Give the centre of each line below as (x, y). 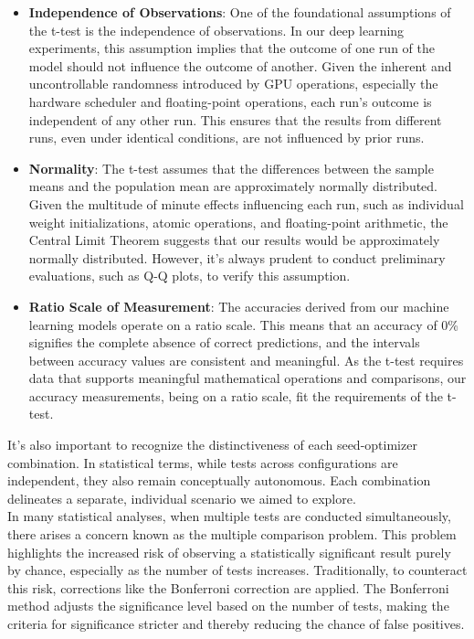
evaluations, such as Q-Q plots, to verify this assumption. (190, 276)
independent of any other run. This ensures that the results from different (235, 119)
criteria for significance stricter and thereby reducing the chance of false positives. (236, 623)
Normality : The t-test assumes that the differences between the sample (231, 168)
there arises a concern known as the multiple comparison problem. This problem (232, 534)
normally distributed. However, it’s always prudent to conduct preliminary (237, 257)
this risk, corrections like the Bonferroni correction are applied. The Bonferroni (228, 587)
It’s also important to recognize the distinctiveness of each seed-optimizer (212, 445)
